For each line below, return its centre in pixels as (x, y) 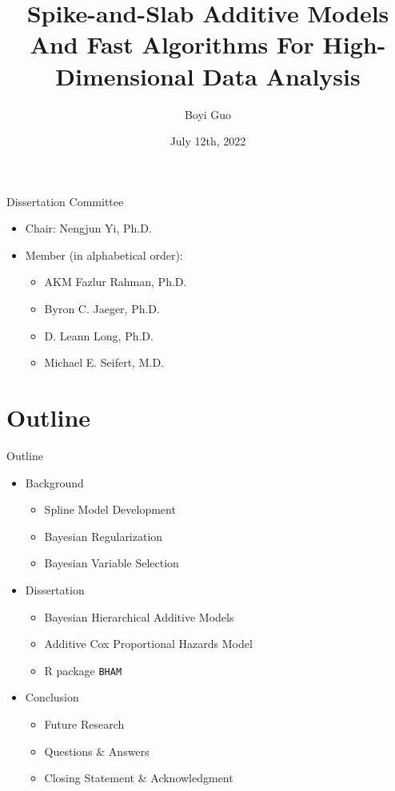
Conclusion (52, 697)
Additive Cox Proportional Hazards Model (148, 644)
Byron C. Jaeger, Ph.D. (102, 309)
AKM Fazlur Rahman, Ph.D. (116, 282)
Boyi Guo (208, 114)
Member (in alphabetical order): (104, 254)
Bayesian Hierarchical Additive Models (139, 616)
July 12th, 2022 (208, 141)
